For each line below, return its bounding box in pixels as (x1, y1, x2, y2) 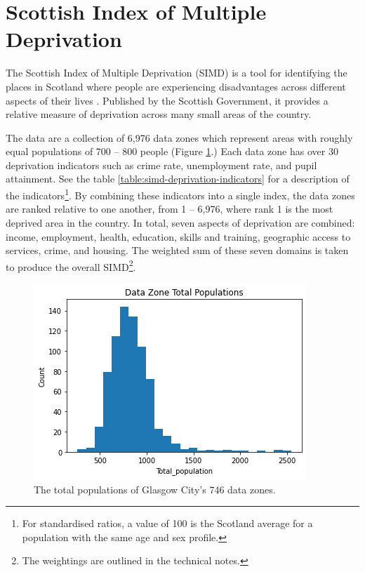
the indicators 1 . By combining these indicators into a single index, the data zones (6, 186, 355, 202)
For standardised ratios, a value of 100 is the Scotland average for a (22, 516, 313, 531)
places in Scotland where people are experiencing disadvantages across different (6, 79, 346, 93)
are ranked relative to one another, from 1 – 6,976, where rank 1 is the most (6, 201, 333, 216)
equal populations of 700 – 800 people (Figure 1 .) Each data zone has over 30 (6, 144, 338, 159)
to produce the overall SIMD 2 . (6, 257, 136, 274)
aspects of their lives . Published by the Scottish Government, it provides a (6, 93, 328, 107)
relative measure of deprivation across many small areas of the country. (6, 107, 312, 121)
